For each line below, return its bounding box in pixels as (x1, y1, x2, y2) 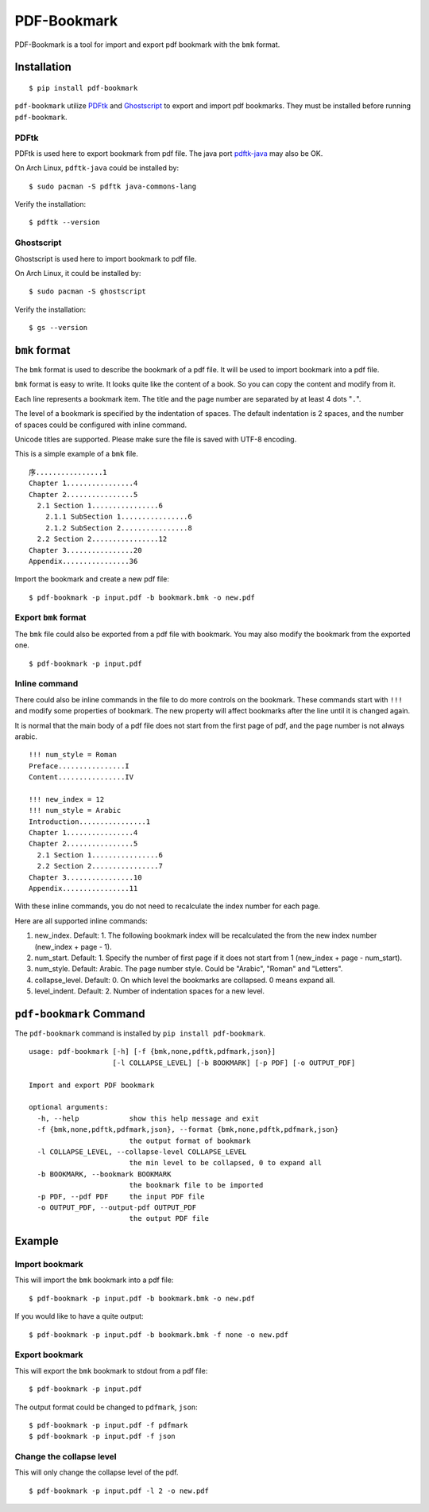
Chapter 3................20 (29, 546, 142, 554)
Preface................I (29, 761, 130, 771)
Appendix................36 (29, 557, 138, 566)
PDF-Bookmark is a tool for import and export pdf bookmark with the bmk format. (14, 40, 280, 49)
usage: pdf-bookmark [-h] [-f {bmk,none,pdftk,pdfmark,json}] (29, 1047, 276, 1056)
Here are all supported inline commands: (14, 915, 148, 926)
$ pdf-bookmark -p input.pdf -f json (29, 1432, 176, 1441)
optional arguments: (29, 1102, 109, 1112)
